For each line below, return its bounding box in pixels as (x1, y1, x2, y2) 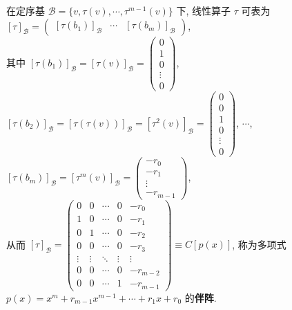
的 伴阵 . (184, 290, 217, 304)
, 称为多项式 (232, 237, 286, 251)
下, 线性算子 (176, 3, 231, 17)
